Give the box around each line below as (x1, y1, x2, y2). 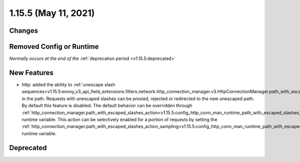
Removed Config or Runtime (9, 42, 99, 51)
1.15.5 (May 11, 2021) (9, 7, 95, 18)
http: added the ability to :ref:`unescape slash (21, 81, 115, 87)
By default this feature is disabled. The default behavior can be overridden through (21, 103, 192, 109)
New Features (9, 68, 53, 77)
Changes (9, 26, 38, 35)
